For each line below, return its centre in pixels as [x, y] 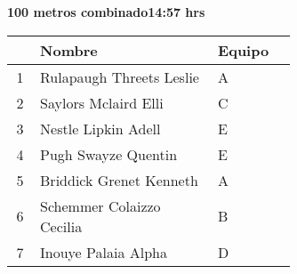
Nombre [69, 50]
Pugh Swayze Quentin [109, 154]
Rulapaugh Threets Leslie [120, 77]
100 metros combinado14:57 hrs [106, 12]
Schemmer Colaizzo [100, 205]
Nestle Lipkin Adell [100, 128]
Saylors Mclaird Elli [102, 102]
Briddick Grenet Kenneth [119, 180]
